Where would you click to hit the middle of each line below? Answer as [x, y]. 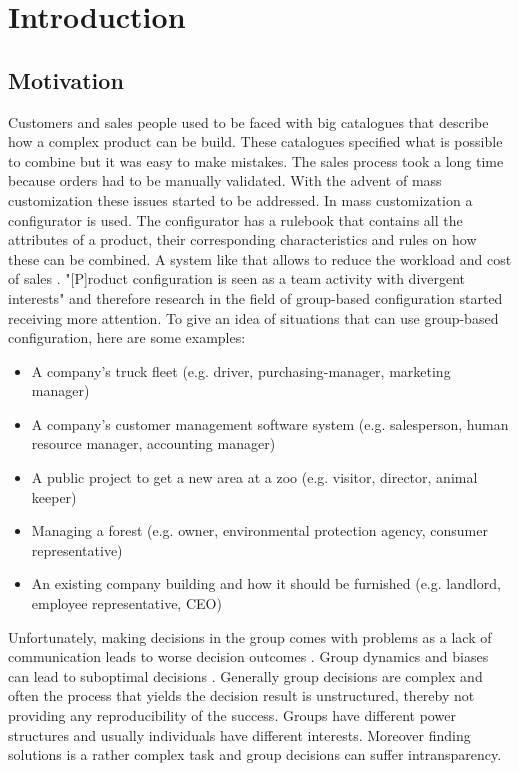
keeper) [54, 496]
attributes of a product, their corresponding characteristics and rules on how [242, 239]
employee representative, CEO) [126, 603]
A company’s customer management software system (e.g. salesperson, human [270, 423]
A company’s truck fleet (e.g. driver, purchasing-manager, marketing [241, 370]
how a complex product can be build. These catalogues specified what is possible [255, 141]
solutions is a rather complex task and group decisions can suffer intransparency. [255, 754]
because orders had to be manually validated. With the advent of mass [225, 180]
